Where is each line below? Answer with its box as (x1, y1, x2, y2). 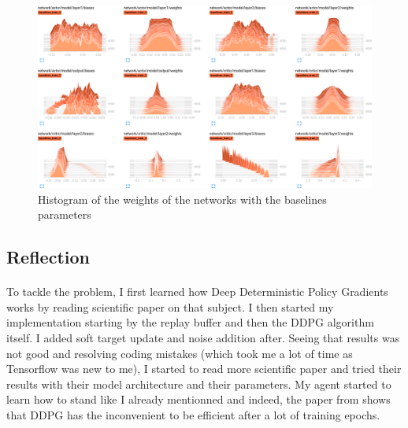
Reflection (6, 245, 90, 269)
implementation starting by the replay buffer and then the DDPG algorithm (6, 314, 374, 330)
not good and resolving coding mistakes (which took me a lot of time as (6, 345, 353, 361)
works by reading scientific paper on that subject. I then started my (6, 298, 334, 315)
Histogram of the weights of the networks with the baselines (38, 190, 327, 207)
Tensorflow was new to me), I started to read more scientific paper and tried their (6, 360, 402, 377)
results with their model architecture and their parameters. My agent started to (6, 375, 391, 392)
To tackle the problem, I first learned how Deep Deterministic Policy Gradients (6, 283, 388, 300)
